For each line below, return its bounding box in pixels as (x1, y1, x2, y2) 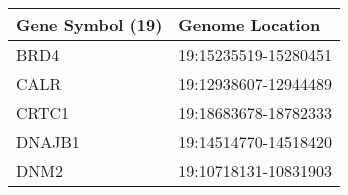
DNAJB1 (16, 130, 80, 153)
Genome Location (178, 13, 321, 36)
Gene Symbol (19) (16, 13, 163, 36)
